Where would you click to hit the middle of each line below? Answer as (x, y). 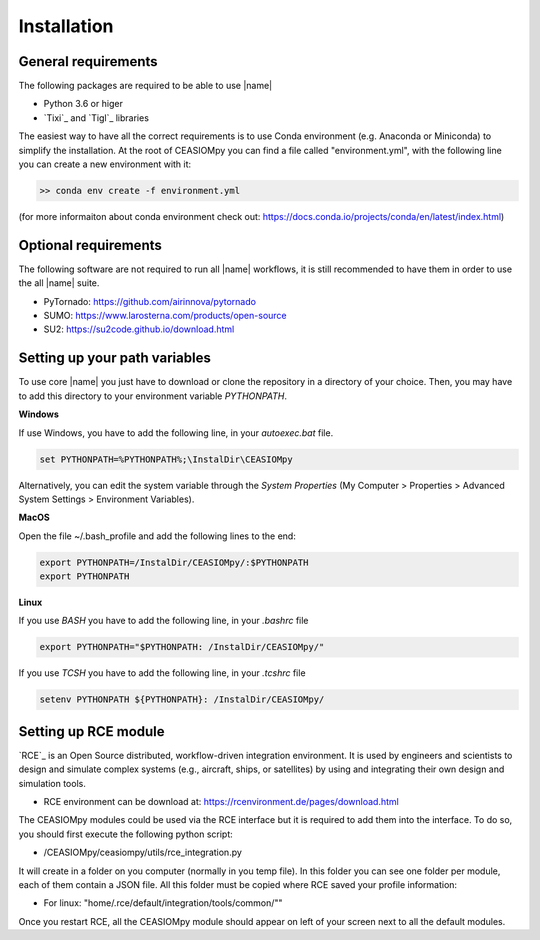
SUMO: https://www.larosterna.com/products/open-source (165, 316)
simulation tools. (52, 783)
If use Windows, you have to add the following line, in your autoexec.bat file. (176, 432)
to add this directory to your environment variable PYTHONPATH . (152, 396)
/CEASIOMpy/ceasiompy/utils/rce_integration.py (142, 852)
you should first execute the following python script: (126, 834)
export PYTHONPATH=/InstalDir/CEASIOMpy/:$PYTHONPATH (174, 562)
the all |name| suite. (59, 283)
